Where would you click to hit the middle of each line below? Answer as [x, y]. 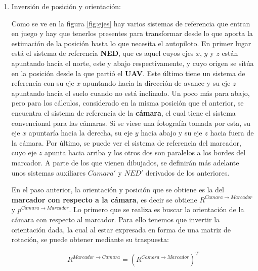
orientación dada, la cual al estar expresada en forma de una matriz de [121, 229]
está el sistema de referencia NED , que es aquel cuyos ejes [102, 53]
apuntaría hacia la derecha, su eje [80, 133]
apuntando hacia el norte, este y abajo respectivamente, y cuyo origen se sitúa [133, 63]
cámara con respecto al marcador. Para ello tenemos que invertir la [116, 219]
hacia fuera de [232, 133]
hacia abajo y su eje [171, 133]
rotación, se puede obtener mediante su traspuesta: [90, 239]
